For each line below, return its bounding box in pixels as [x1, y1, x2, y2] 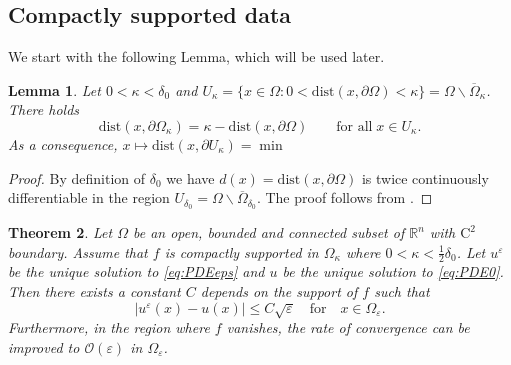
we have [166, 167, 215, 188]
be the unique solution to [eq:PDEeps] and [8, 261, 265, 282]
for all [336, 119, 373, 134]
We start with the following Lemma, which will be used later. [8, 46, 385, 67]
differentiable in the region [8, 187, 170, 208]
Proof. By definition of [8, 167, 146, 188]
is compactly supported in [164, 241, 319, 262]
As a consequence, [8, 133, 118, 154]
